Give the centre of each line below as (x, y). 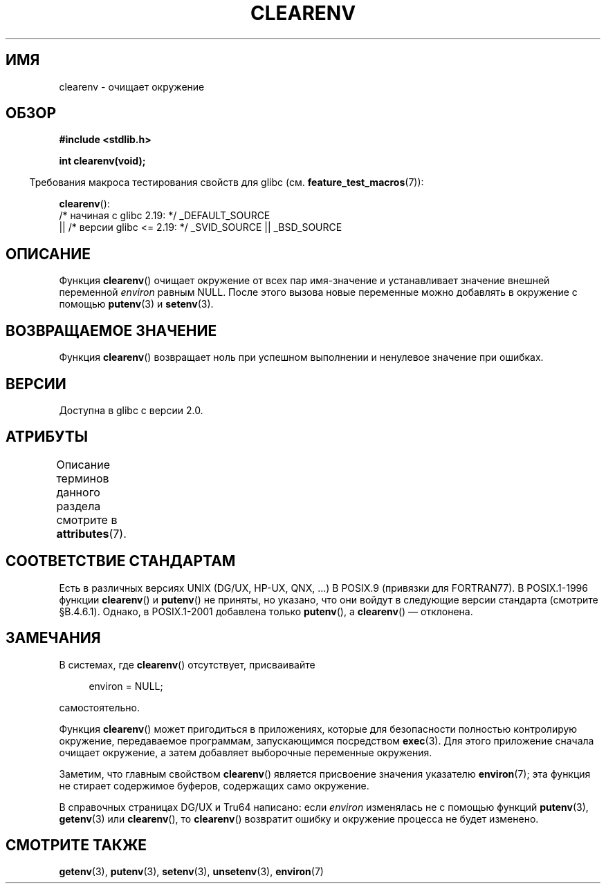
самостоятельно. (99, 707)
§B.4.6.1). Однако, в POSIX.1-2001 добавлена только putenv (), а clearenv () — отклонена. (266, 611)
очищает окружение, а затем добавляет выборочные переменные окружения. (246, 752)
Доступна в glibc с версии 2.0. (131, 410)
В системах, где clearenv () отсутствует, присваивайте (187, 664)
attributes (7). (91, 533)
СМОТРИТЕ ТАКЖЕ (76, 845)
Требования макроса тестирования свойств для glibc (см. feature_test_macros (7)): (227, 183)
